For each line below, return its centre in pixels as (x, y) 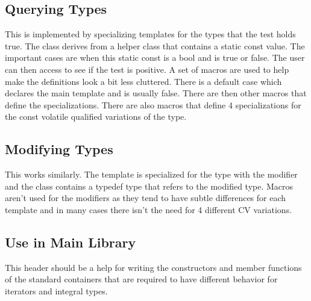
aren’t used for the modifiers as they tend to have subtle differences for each (146, 198)
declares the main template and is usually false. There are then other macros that (156, 93)
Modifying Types (59, 149)
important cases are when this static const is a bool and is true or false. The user (155, 57)
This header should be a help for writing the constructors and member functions (153, 267)
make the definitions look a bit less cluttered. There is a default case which (143, 81)
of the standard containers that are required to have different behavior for (141, 279)
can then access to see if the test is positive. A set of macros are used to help (147, 69)
